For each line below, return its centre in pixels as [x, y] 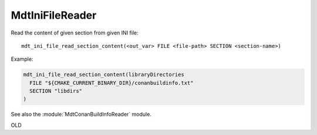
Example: [22, 59]
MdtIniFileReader [54, 15]
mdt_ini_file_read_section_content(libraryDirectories [104, 75]
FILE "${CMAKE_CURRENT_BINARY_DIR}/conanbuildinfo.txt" [112, 83]
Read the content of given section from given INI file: [75, 33]
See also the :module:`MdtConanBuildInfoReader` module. [81, 115]
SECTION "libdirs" [56, 91]
